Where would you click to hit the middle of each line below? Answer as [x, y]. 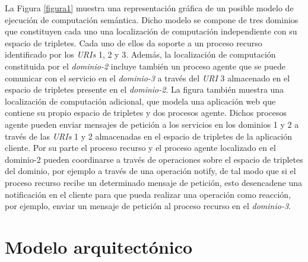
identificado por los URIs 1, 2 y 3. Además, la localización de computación [140, 54]
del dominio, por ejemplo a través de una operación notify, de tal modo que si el [150, 171]
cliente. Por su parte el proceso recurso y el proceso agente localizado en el [140, 148]
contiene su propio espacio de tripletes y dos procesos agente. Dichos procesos [146, 113]
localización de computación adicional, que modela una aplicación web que [140, 101]
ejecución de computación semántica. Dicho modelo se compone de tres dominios [152, 19]
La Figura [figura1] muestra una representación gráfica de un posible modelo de [149, 8]
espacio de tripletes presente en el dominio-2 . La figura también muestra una [145, 89]
